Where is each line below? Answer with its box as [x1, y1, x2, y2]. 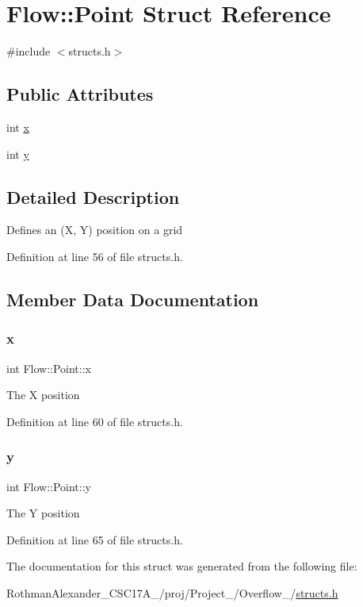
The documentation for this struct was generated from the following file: [6, 558, 357, 574]
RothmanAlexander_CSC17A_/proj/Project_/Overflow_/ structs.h [6, 584, 338, 601]
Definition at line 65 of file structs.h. [6, 531, 183, 547]
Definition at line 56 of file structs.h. [6, 248, 183, 264]
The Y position [6, 505, 80, 521]
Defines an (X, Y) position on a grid [6, 221, 183, 238]
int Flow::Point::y [6, 478, 91, 494]
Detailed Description [6, 184, 180, 209]
